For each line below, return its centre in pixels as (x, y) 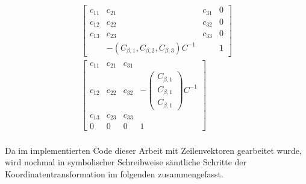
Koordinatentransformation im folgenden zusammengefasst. (114, 173)
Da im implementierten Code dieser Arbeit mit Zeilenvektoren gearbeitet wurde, (153, 150)
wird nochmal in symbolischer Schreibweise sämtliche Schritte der (126, 162)
